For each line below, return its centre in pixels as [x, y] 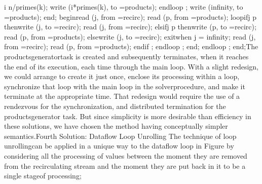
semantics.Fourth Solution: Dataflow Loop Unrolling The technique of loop [120, 136]
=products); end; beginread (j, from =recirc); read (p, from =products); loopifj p [130, 16]
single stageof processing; [43, 176]
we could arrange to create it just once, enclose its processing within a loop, [122, 76]
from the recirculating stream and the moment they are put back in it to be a [125, 165]
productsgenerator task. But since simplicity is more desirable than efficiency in [128, 116]
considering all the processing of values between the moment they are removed [126, 155]
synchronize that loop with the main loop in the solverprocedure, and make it [125, 86]
